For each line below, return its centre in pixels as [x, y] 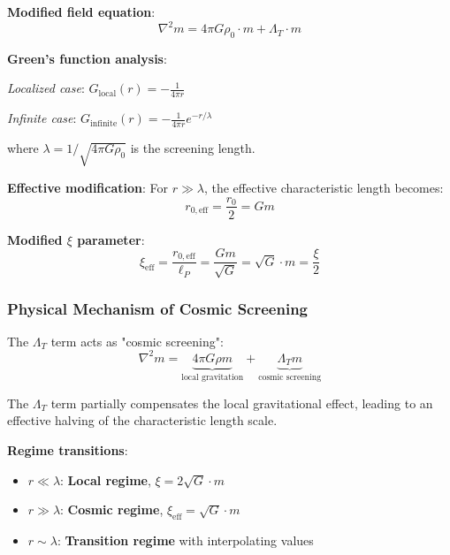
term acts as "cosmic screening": [137, 341]
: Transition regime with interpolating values [185, 540]
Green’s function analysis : [87, 58]
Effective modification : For [88, 187]
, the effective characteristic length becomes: [324, 187]
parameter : [111, 239]
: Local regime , [106, 479]
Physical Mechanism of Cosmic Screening [158, 308]
